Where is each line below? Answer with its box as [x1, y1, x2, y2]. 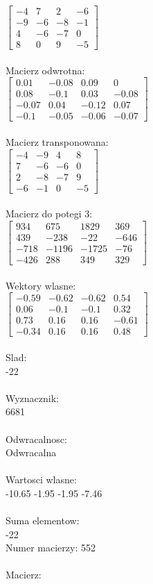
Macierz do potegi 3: [6, 206, 93, 221]
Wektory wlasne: [6, 278, 76, 292]
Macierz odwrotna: [6, 62, 85, 77]
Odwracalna [6, 445, 57, 460]
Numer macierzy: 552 [6, 540, 96, 555]
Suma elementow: [6, 513, 80, 528]
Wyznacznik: [6, 390, 60, 405]
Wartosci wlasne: [6, 472, 77, 487]
